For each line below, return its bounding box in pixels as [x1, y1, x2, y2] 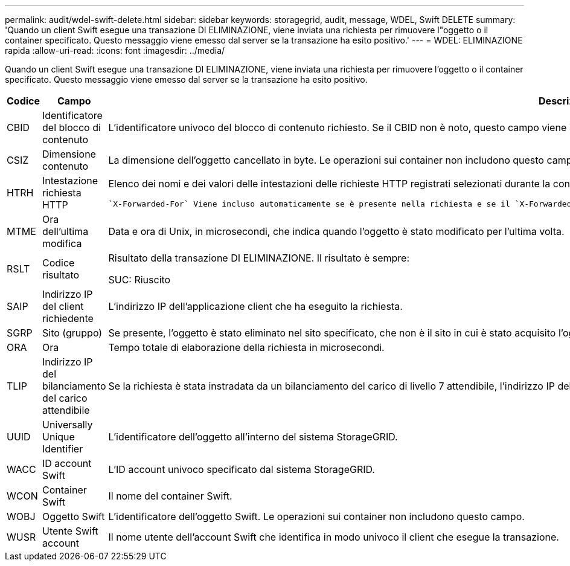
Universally [42, 419, 93, 431]
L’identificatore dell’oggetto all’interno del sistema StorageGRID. [108, 431, 398, 443]
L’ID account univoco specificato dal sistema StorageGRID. [108, 463, 375, 475]
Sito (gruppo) [42, 327, 103, 339]
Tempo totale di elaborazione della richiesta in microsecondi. [108, 341, 385, 353]
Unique [42, 431, 75, 443]
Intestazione [42, 175, 98, 187]
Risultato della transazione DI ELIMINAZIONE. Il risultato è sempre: [108, 252, 410, 264]
